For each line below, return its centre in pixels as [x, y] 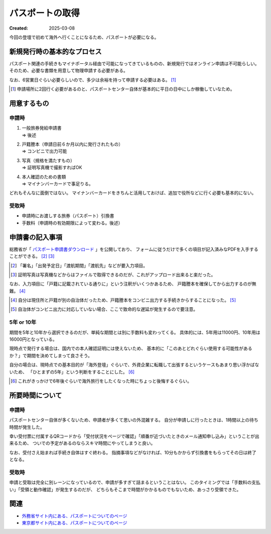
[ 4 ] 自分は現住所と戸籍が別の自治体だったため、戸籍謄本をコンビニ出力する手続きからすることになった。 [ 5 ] [123, 300]
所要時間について [36, 395]
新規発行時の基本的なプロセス [55, 51]
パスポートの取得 [45, 13]
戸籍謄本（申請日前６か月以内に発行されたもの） [72, 144]
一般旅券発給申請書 [42, 128]
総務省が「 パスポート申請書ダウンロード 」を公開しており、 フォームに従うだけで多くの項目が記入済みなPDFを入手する [134, 249]
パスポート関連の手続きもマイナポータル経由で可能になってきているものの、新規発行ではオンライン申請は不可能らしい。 [134, 63]
